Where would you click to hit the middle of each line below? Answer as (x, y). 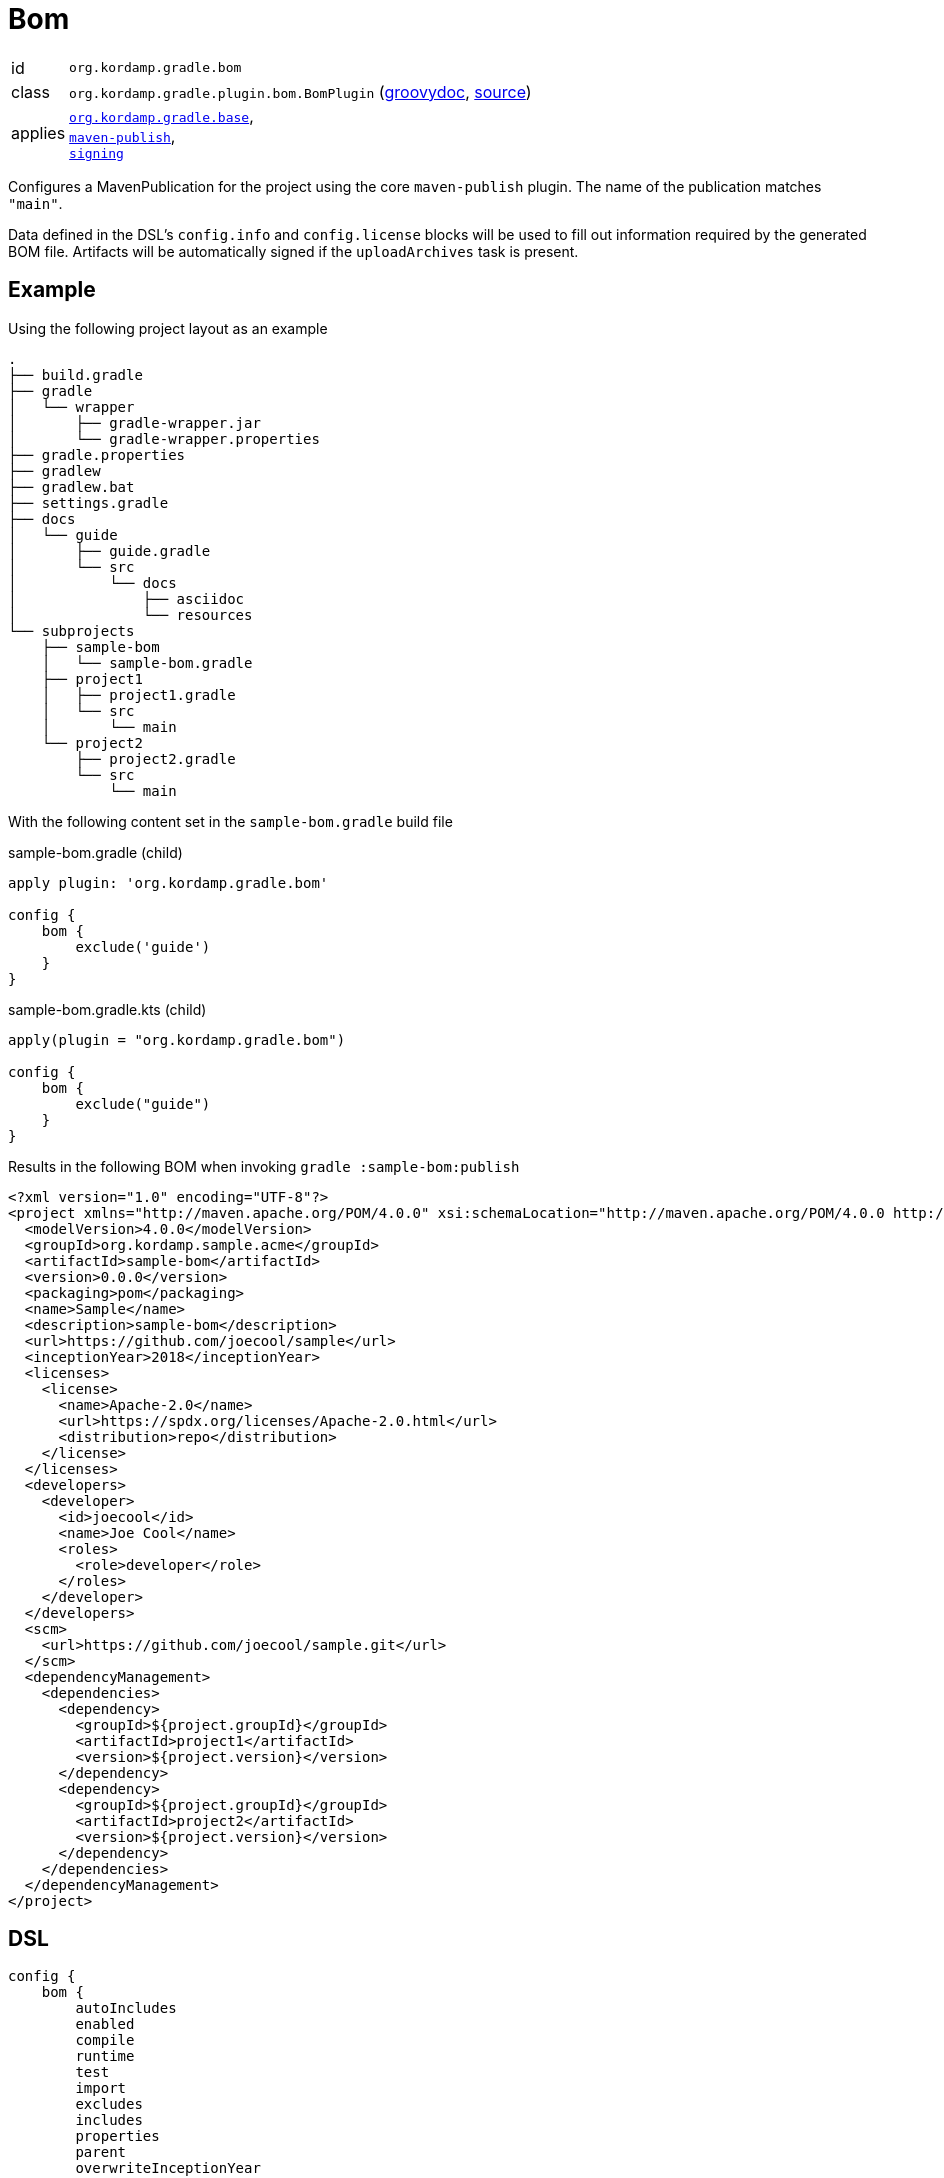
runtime (105, 2056)
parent (101, 2152)
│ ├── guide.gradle (109, 550)
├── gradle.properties (97, 454)
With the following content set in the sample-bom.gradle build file (230, 821)
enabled (105, 2024)
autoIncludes (126, 2008)
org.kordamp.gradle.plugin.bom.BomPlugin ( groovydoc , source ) (300, 91)
